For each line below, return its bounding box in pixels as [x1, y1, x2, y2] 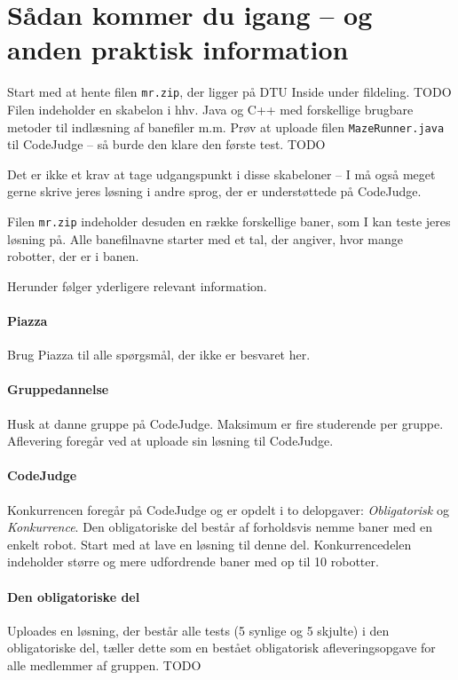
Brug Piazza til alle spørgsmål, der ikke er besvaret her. [7, 345, 311, 364]
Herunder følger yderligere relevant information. [7, 276, 267, 295]
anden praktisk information [7, 31, 349, 67]
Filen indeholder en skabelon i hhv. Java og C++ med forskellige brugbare [7, 99, 414, 118]
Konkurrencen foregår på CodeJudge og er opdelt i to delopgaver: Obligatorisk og [7, 500, 449, 518]
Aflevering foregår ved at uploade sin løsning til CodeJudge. [7, 431, 334, 450]
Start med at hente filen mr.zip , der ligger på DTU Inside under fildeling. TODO [7, 83, 452, 101]
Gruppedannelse [7, 380, 109, 399]
